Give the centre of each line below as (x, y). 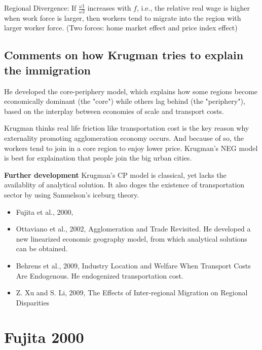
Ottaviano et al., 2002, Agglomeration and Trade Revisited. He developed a (133, 229)
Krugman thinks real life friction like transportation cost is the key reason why (127, 128)
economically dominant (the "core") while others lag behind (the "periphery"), (125, 101)
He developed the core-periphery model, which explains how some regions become (131, 91)
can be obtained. (42, 248)
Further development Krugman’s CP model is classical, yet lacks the (115, 174)
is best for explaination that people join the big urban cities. (98, 158)
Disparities (33, 302)
